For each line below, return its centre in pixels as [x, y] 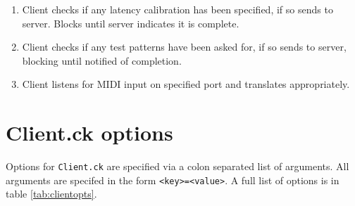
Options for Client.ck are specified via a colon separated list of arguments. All [177, 166]
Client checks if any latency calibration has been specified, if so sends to [177, 9]
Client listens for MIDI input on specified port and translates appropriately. [186, 84]
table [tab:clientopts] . [51, 194]
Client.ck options [89, 133]
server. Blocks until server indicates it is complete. [131, 23]
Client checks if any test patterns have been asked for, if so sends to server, [184, 47]
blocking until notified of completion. [102, 60]
